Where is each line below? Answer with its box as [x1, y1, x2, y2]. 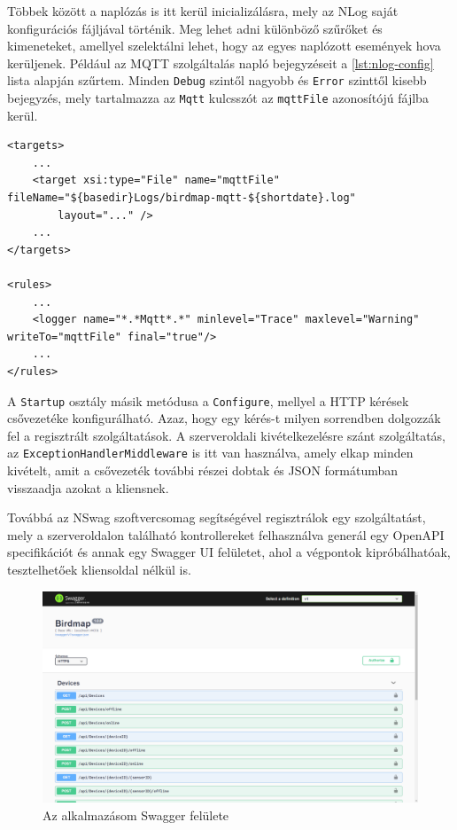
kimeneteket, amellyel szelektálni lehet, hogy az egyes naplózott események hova [7, 36, 441, 55]
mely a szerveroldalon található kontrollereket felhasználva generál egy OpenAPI [7, 525, 445, 544]
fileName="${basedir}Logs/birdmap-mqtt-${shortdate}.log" [7, 192, 356, 205]
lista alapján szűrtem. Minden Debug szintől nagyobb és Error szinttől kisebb [7, 71, 427, 90]
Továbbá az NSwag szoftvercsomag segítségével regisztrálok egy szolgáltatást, [7, 508, 426, 527]
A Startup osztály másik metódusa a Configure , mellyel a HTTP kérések [7, 391, 409, 410]
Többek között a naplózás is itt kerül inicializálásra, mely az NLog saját [7, 2, 399, 20]
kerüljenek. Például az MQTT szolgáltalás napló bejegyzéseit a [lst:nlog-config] [7, 53, 434, 72]
